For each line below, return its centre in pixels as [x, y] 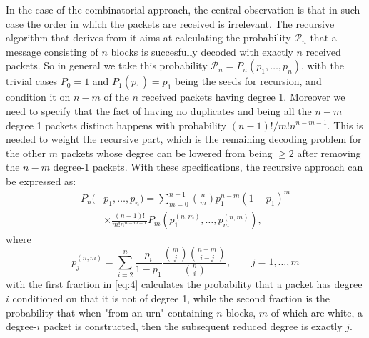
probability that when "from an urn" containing [110, 312]
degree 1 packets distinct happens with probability [116, 125]
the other [26, 153]
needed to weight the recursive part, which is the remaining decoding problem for [184, 139]
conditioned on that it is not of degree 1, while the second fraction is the [171, 298]
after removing [329, 153]
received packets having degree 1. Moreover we [243, 97]
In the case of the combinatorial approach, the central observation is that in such [183, 9]
